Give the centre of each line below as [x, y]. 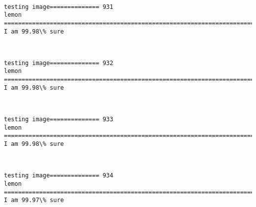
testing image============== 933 [59, 120]
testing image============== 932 [59, 63]
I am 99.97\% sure [34, 200]
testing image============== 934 [59, 176]
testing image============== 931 [59, 7]
